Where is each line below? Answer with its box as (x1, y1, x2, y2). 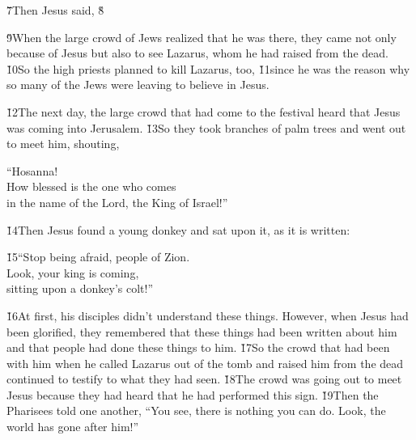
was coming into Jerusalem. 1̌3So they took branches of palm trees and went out (6, 119, 406, 136)
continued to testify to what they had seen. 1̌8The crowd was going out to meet (6, 370, 402, 387)
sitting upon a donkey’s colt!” (6, 280, 154, 297)
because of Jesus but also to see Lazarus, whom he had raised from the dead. (6, 44, 388, 61)
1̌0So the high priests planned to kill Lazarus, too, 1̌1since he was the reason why (6, 60, 410, 77)
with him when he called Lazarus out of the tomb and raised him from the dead (6, 354, 404, 371)
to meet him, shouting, (6, 135, 120, 152)
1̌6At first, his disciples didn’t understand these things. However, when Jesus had (6, 307, 409, 324)
